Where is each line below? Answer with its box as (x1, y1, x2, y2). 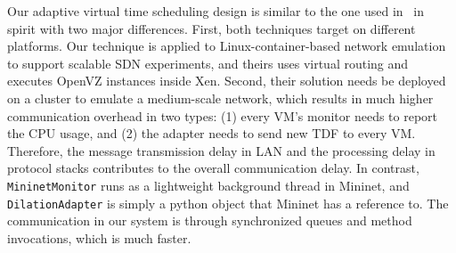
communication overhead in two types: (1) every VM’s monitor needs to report (7, 106, 438, 125)
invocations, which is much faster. (7, 228, 191, 247)
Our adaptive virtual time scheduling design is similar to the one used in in (7, 2, 424, 20)
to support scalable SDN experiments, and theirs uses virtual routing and (7, 53, 409, 72)
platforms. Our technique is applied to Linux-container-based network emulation (7, 37, 446, 55)
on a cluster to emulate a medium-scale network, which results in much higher (7, 88, 434, 107)
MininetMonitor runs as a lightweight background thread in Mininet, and (7, 175, 410, 194)
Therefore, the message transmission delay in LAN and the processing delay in (7, 141, 436, 159)
